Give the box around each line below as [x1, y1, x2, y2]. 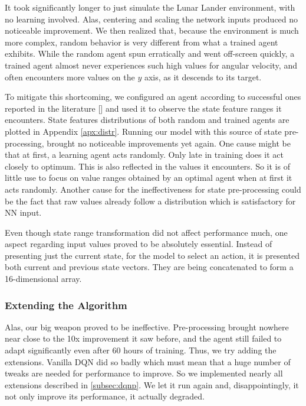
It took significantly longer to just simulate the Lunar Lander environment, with [5, 1, 295, 13]
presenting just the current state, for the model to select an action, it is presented [5, 249, 300, 261]
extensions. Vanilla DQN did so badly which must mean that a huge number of [5, 355, 291, 368]
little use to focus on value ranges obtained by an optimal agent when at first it [5, 171, 292, 184]
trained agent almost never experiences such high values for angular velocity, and [5, 59, 297, 71]
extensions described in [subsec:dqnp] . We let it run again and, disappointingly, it [5, 378, 299, 391]
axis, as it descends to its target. [144, 70, 262, 83]
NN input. [5, 206, 42, 219]
